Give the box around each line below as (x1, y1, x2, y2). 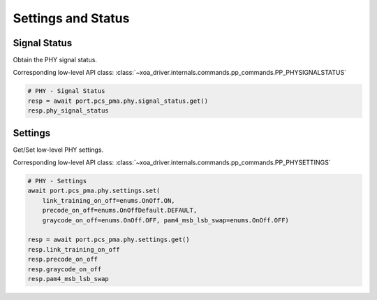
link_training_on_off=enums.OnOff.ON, (42, 197, 175, 204)
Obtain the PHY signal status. (13, 56, 98, 64)
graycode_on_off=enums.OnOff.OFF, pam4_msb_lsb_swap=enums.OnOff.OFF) (42, 216, 290, 224)
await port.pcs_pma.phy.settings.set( (27, 187, 161, 195)
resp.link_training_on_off (27, 245, 120, 253)
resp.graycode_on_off (27, 265, 102, 273)
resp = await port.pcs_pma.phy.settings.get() (27, 236, 190, 244)
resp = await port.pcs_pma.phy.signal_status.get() (27, 97, 209, 105)
